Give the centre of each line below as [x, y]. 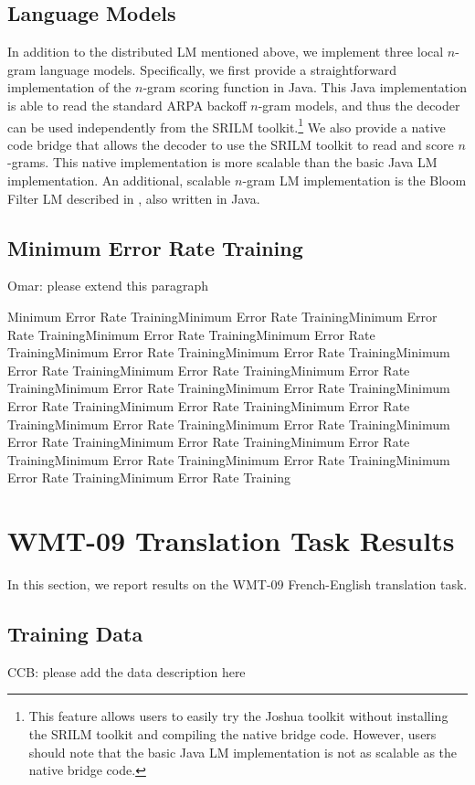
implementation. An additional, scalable [119, 180]
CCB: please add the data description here [127, 671]
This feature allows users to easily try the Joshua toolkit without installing [238, 716]
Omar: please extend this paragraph [108, 286]
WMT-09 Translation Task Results [231, 541]
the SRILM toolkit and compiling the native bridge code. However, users [232, 734]
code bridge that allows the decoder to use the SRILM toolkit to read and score [231, 144]
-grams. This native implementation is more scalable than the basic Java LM [222, 162]
